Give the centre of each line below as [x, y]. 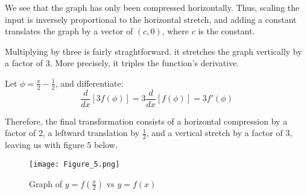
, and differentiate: [89, 83]
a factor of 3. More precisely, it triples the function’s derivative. [122, 63]
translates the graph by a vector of [69, 31]
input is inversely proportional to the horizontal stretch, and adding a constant [151, 19]
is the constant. [226, 31]
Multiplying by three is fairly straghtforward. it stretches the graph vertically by [153, 51]
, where [176, 31]
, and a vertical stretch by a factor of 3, [219, 133]
